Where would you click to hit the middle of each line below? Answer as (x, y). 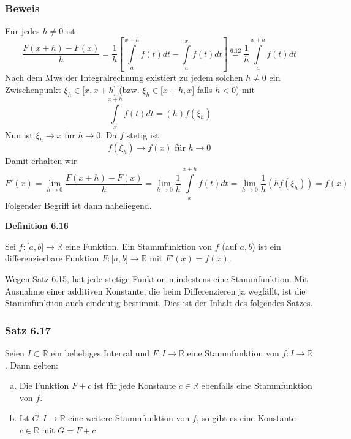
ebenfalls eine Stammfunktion (257, 385)
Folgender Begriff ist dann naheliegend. (78, 205)
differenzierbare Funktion (52, 258)
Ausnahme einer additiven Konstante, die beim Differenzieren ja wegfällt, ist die (155, 291)
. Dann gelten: (32, 365)
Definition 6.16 (37, 226)
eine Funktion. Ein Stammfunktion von (139, 246)
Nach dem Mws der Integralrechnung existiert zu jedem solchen (124, 77)
